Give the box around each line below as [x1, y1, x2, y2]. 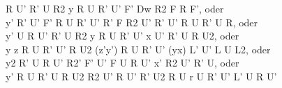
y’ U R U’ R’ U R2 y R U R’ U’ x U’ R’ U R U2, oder [6, 28, 239, 43]
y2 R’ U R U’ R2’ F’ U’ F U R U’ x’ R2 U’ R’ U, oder [6, 55, 239, 70]
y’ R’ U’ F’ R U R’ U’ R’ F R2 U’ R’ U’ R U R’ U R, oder [6, 15, 258, 29]
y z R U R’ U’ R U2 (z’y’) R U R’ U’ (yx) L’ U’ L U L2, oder [6, 42, 271, 56]
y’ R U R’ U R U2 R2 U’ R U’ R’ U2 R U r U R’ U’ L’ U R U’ [6, 69, 277, 83]
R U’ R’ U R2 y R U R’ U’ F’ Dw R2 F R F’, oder [6, 1, 224, 15]
